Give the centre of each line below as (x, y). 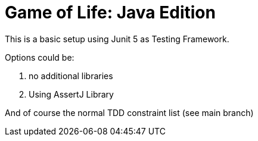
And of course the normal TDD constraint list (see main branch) (129, 112)
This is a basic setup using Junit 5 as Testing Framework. (117, 39)
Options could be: (40, 57)
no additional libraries (71, 76)
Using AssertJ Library (71, 94)
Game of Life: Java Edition (110, 12)
